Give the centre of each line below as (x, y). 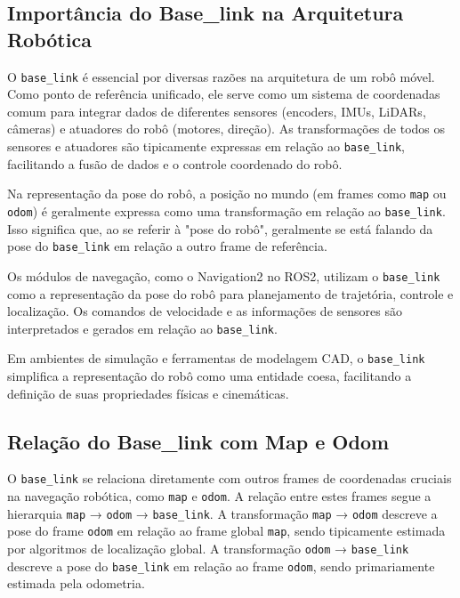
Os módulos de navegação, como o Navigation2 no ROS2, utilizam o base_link (224, 275)
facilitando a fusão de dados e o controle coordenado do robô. (175, 163)
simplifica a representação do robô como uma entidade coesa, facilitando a (210, 376)
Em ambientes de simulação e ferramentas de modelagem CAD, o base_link (216, 358)
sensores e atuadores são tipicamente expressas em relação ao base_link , (206, 146)
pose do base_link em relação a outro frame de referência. (167, 246)
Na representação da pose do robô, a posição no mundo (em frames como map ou (227, 194)
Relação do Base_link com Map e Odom (198, 441)
